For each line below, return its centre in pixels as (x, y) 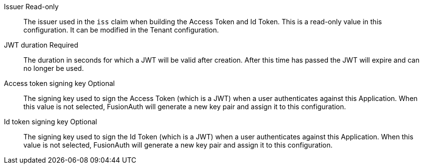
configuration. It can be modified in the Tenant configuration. (121, 30)
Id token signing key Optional (50, 122)
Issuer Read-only (31, 7)
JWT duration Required (41, 45)
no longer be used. (54, 68)
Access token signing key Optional (60, 83)
